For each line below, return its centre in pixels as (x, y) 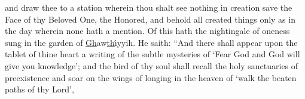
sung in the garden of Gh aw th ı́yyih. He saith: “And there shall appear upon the (151, 42)
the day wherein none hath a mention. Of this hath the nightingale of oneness (147, 31)
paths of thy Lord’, (39, 89)
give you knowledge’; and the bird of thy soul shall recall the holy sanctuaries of (152, 65)
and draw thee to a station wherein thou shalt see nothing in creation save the (149, 7)
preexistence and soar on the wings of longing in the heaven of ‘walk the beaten (151, 77)
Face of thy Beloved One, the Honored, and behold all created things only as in (150, 19)
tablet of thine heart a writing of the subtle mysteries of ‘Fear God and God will (152, 54)
